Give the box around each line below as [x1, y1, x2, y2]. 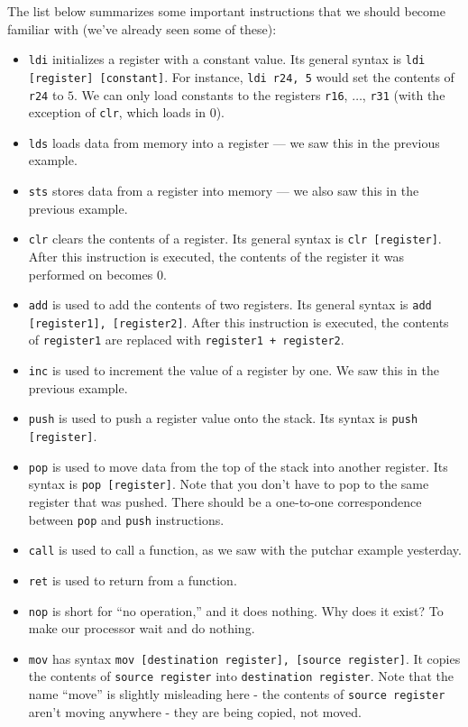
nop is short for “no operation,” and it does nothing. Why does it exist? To [28, 601, 444, 620]
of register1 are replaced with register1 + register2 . [28, 330, 344, 349]
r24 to [28, 85, 64, 104]
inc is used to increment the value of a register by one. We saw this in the [28, 361, 439, 380]
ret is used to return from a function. [28, 570, 237, 589]
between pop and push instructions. [28, 510, 225, 529]
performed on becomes [28, 264, 153, 283]
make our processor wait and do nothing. [28, 619, 255, 638]
